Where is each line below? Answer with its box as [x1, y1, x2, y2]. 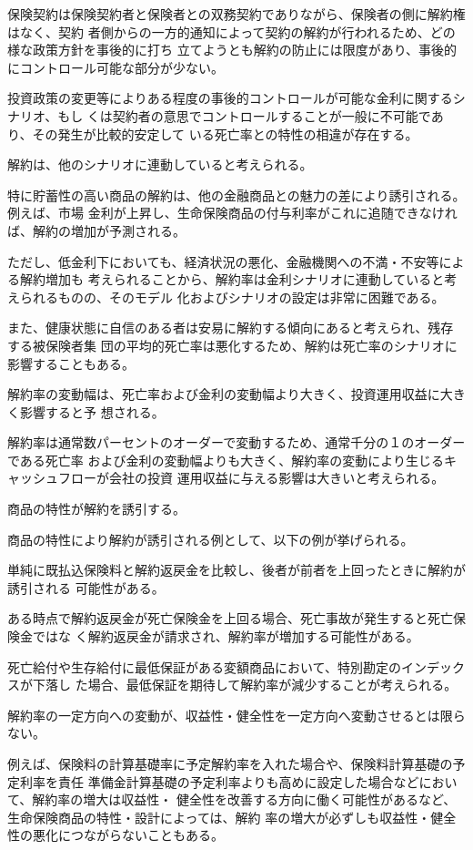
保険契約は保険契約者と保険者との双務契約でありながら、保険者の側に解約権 [7, 5, 466, 23]
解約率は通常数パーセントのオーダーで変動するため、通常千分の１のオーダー [7, 433, 466, 452]
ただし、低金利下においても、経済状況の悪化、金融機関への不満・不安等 [7, 251, 439, 271]
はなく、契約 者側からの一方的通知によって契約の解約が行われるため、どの [7, 22, 456, 41]
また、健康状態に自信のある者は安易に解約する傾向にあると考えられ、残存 [7, 318, 454, 337]
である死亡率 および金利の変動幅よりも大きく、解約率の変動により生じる [7, 450, 444, 469]
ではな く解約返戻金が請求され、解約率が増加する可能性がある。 [32, 627, 419, 646]
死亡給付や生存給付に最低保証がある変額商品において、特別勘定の [7, 657, 401, 676]
